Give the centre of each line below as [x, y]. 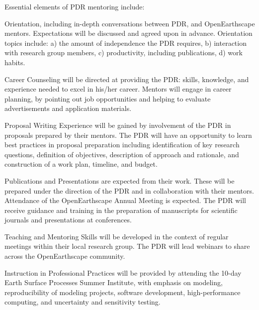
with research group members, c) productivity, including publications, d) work [124, 52]
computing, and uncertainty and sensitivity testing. [83, 302]
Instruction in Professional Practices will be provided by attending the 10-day [123, 272]
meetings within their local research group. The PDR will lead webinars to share [127, 246]
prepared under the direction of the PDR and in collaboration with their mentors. [129, 190]
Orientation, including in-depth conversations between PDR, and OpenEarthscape [130, 23]
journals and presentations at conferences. [68, 220]
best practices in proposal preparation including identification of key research [122, 145]
